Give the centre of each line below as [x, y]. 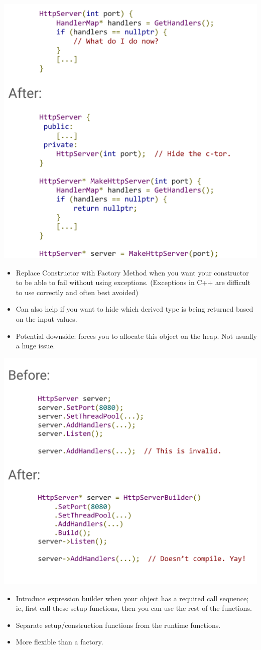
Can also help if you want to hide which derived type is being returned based [135, 309]
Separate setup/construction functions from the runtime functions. [118, 625]
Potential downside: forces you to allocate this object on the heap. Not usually [136, 336]
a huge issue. [35, 346]
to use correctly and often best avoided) [77, 292]
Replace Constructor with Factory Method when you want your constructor [132, 272]
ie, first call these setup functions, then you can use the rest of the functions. [134, 608]
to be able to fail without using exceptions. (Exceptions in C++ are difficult [133, 282]
